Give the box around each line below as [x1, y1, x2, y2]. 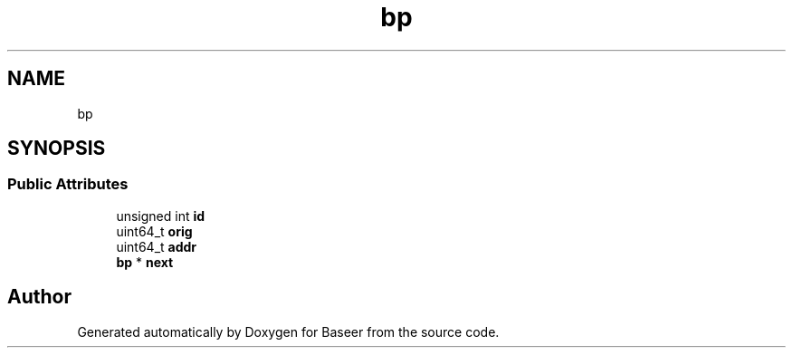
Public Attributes [7, 175, 129, 194]
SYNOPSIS [7, 137, 106, 160]
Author [7, 285, 72, 309]
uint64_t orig [116, 223, 193, 239]
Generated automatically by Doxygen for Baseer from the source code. [77, 323, 500, 340]
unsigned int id [116, 207, 205, 224]
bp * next [116, 254, 174, 270]
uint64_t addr [116, 238, 197, 254]
